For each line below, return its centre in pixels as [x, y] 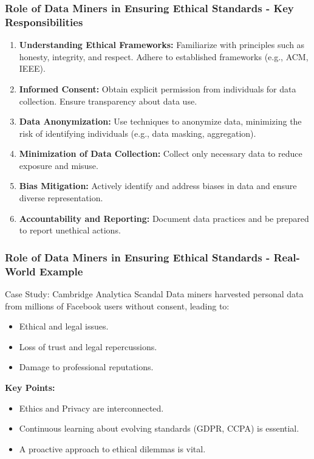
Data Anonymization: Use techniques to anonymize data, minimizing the [160, 121]
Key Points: [30, 387]
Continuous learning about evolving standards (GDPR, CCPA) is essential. [159, 428]
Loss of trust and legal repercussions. [88, 346]
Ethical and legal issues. [64, 326]
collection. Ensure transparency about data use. [108, 101]
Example [61, 271]
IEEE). [32, 68]
